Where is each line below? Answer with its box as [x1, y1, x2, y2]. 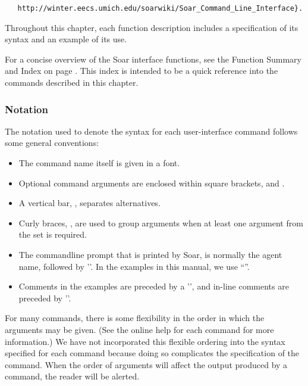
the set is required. [18, 228, 87, 241]
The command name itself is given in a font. [18, 157, 180, 169]
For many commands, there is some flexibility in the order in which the [5, 312, 265, 324]
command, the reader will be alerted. [5, 370, 140, 382]
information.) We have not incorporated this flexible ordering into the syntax [5, 335, 285, 347]
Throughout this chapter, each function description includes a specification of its [5, 21, 298, 33]
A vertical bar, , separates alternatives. [18, 197, 161, 209]
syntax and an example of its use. [5, 33, 127, 45]
